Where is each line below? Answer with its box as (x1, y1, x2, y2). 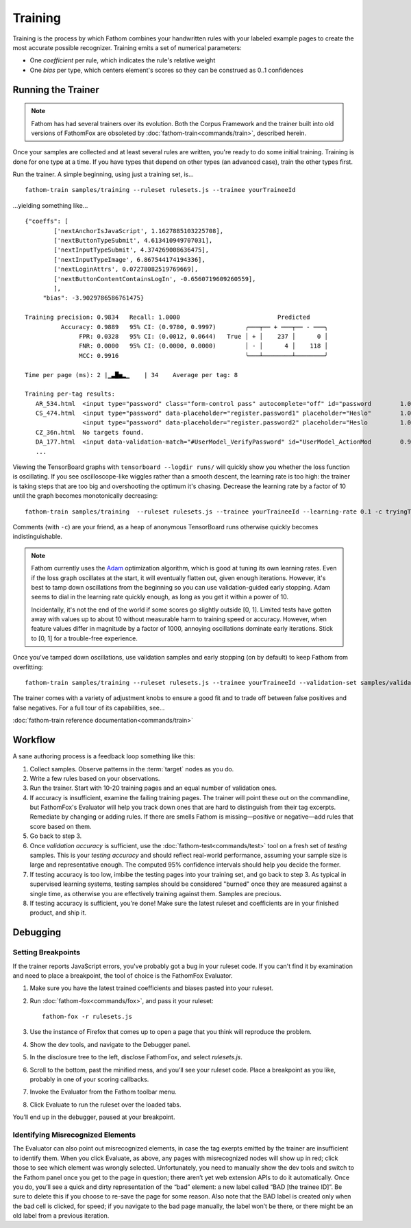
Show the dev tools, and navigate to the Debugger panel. (29, 1040, 191, 1048)
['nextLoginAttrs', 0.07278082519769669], (53, 265, 199, 274)
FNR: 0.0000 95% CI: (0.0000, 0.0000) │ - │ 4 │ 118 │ (79, 342, 329, 350)
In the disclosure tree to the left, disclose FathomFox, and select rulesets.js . (29, 1053, 243, 1061)
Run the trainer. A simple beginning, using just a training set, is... (12, 170, 195, 178)
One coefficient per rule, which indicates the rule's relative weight (29, 56, 216, 64)
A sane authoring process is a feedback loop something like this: (12, 752, 195, 760)
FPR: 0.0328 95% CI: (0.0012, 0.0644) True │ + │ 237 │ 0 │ (79, 333, 329, 340)
